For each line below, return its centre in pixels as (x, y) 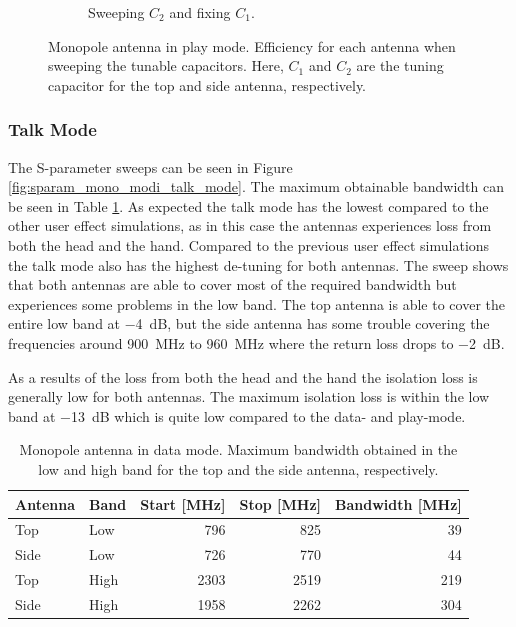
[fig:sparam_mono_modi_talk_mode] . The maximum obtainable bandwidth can (256, 186)
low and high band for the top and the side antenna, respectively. (238, 468)
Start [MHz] (183, 503)
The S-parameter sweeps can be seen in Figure (150, 166)
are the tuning (400, 65)
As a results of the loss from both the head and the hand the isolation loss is (243, 376)
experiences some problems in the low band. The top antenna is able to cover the (256, 303)
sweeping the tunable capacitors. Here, (166, 65)
